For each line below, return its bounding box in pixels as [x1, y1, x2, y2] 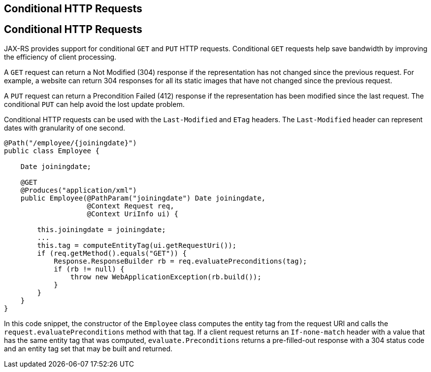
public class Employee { [4, 146, 99, 155]
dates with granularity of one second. [4, 123, 126, 132]
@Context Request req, [87, 202, 174, 210]
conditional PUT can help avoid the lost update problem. [4, 100, 185, 108]
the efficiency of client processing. [4, 52, 117, 61]
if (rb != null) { [54, 265, 125, 273]
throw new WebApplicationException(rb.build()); [70, 272, 262, 281]
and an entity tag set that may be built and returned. [4, 344, 173, 353]
